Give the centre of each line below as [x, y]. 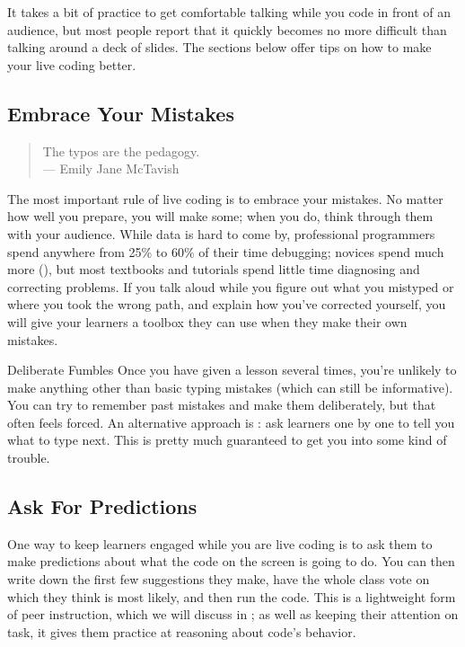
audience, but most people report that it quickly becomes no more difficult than [227, 29]
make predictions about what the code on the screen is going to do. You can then [231, 561]
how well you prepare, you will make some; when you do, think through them [220, 216]
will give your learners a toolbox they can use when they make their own [207, 321]
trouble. [29, 458]
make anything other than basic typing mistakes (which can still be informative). [230, 387]
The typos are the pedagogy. [121, 151]
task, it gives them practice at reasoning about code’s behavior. [182, 631]
